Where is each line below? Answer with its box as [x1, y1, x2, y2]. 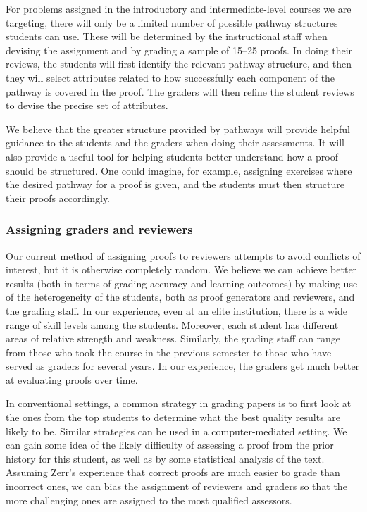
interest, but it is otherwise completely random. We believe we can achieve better [6, 262, 357, 277]
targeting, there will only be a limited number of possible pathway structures [6, 15, 338, 30]
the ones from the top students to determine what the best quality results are [6, 410, 341, 425]
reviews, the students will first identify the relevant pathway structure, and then [6, 56, 352, 71]
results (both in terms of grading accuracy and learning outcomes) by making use [6, 275, 358, 290]
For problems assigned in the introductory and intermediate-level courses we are [6, 1, 352, 15]
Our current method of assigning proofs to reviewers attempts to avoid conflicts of [6, 248, 361, 263]
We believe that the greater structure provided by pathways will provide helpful [6, 121, 350, 136]
